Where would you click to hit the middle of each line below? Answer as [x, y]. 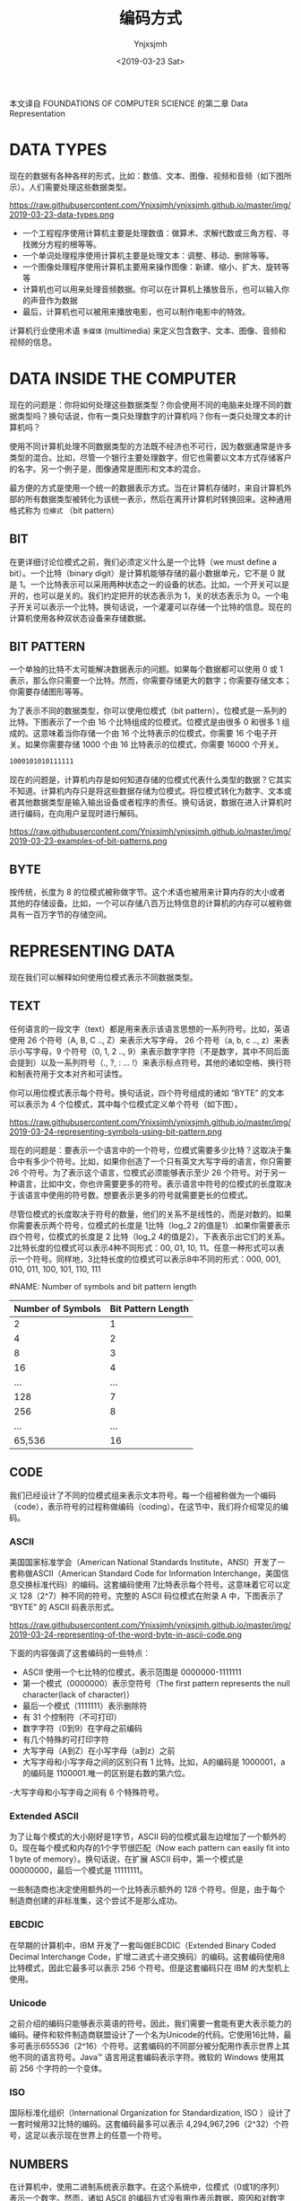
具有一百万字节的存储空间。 [60, 915]
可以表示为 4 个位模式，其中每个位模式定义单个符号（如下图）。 [126, 1104]
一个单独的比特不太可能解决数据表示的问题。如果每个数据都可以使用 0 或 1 [146, 669]
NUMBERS [39, 2164]
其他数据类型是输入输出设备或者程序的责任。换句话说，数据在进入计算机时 [154, 802]
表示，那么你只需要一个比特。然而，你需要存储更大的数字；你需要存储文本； [150, 681]
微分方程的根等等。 [65, 244]
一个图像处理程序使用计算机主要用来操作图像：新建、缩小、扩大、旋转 [152, 267]
